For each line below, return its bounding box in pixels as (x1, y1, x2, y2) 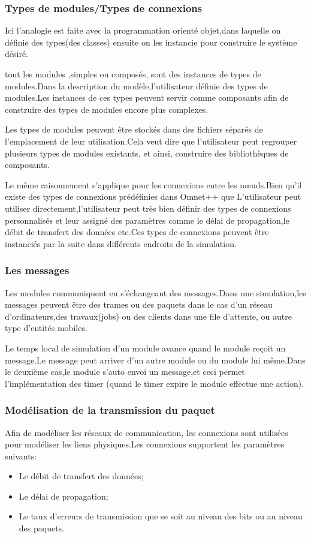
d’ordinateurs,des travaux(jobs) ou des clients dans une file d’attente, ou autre (5, 309, 292, 322)
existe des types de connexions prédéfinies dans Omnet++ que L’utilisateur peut (5, 190, 301, 203)
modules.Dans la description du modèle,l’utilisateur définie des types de (5, 79, 268, 92)
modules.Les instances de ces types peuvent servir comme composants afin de (5, 91, 289, 104)
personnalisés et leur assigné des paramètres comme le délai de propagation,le (5, 214, 289, 226)
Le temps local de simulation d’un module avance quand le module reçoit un (5, 341, 286, 354)
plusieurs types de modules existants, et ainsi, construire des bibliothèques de (5, 146, 289, 159)
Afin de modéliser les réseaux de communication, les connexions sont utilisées (5, 426, 288, 438)
